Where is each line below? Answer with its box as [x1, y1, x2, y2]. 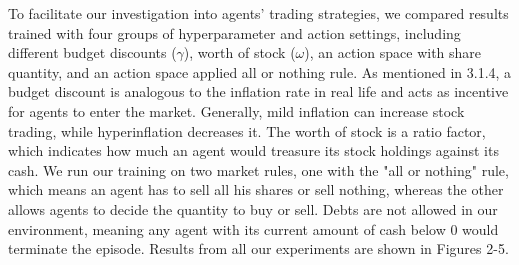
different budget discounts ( [8, 42, 177, 63]
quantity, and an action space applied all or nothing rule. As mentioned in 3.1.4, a [8, 61, 512, 82]
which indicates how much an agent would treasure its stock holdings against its [8, 140, 499, 161]
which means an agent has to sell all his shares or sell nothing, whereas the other [8, 179, 504, 200]
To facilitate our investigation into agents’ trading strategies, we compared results [8, 3, 509, 23]
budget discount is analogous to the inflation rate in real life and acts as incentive [8, 81, 509, 102]
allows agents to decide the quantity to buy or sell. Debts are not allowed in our [8, 198, 498, 219]
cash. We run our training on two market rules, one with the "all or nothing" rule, [8, 159, 509, 180]
